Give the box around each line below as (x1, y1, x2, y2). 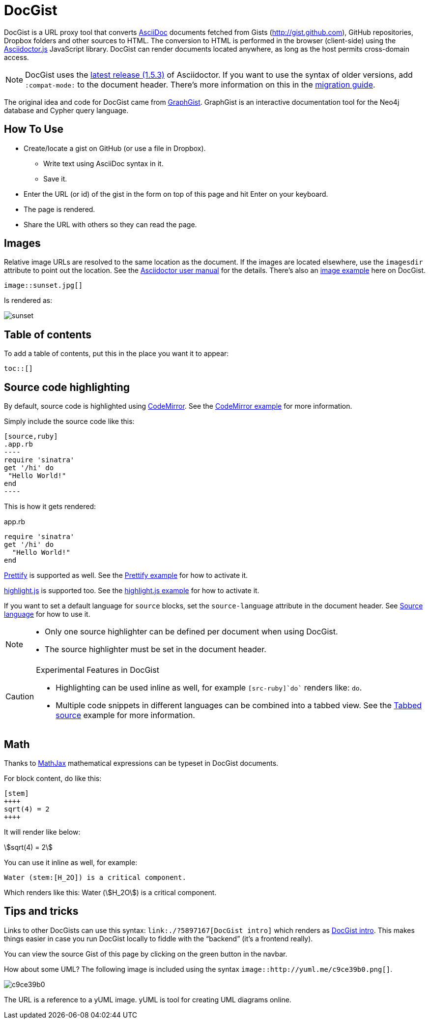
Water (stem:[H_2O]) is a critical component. (4, 873, 186, 881)
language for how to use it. (4, 610, 90, 619)
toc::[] (4, 364, 33, 373)
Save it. (43, 174, 67, 183)
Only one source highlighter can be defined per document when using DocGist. (45, 627, 338, 637)
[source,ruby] (4, 432, 58, 441)
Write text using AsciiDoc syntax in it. (43, 159, 164, 168)
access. (4, 53, 29, 61)
